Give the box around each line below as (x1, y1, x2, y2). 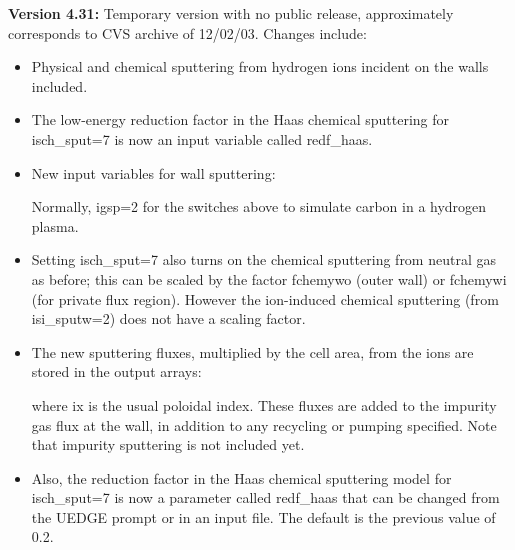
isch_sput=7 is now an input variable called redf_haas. (31, 128, 373, 149)
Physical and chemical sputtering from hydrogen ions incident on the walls (31, 56, 489, 77)
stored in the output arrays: (31, 361, 202, 382)
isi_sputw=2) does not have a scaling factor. (31, 308, 306, 329)
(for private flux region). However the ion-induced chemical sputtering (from (31, 288, 499, 309)
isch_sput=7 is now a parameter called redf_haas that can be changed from (31, 487, 500, 508)
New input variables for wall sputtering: (31, 162, 276, 183)
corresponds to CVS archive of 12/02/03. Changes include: (8, 22, 367, 43)
